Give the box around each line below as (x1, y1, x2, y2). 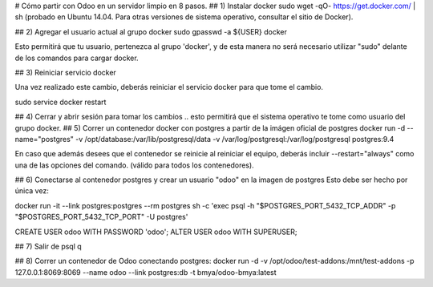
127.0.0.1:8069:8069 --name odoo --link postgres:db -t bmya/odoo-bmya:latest (14, 267, 277, 277)
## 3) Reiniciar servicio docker (14, 67, 116, 77)
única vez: (14, 186, 50, 196)
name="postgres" (14, 134, 74, 143)
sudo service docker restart (14, 97, 107, 107)
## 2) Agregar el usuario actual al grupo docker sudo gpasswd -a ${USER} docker (14, 26, 288, 36)
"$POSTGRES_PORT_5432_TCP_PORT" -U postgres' (14, 212, 188, 222)
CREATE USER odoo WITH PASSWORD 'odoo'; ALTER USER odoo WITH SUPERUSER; (14, 227, 297, 236)
